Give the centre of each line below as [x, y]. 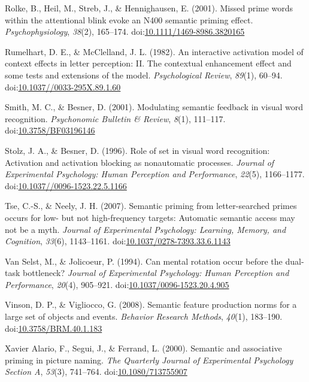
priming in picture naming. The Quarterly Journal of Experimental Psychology [149, 360]
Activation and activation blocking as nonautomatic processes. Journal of [140, 162]
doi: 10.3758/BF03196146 [50, 130]
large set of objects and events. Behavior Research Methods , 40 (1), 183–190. [144, 316]
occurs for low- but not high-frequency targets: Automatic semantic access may [150, 217]
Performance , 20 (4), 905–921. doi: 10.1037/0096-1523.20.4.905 [117, 284]
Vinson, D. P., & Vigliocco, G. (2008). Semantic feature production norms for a [151, 304]
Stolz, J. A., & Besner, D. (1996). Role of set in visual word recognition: [137, 150]
